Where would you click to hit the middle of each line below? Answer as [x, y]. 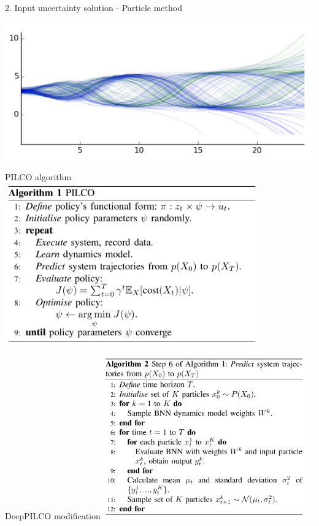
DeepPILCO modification [53, 515]
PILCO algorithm [38, 177]
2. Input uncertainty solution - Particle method [94, 7]
